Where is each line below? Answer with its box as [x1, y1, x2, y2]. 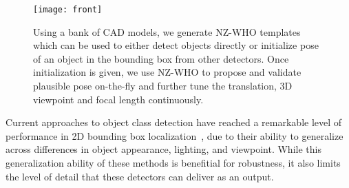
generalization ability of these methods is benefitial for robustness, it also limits [6, 156, 341, 169]
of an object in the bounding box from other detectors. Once [33, 51, 289, 65]
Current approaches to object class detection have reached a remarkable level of [6, 115, 342, 129]
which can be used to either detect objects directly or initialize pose [33, 38, 319, 52]
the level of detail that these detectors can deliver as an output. [6, 169, 274, 183]
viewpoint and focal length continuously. [33, 92, 204, 106]
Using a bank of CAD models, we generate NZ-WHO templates [33, 24, 301, 39]
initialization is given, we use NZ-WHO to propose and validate [33, 65, 302, 79]
